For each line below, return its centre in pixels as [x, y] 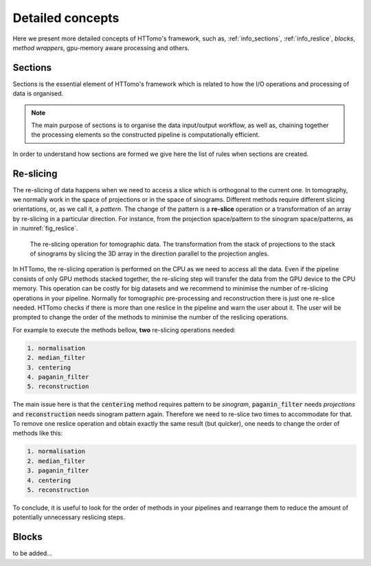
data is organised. [38, 93]
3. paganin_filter [58, 471]
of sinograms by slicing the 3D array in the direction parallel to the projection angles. [149, 253]
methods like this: [38, 433]
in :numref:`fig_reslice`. [45, 228]
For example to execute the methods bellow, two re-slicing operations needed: [124, 330]
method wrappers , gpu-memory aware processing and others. [101, 47]
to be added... [33, 554]
